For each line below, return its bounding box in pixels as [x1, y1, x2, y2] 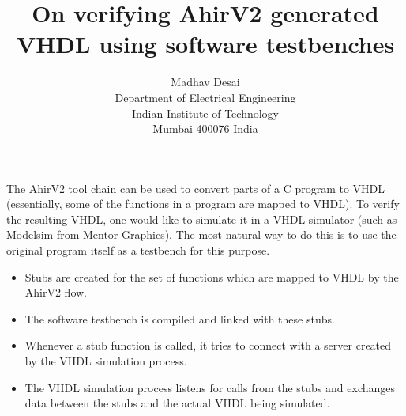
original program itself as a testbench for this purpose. [6, 242, 270, 259]
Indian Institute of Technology [132, 104, 279, 121]
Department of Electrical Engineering [115, 89, 296, 105]
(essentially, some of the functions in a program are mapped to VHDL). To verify [6, 195, 400, 212]
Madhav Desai [171, 74, 240, 90]
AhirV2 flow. [24, 284, 88, 301]
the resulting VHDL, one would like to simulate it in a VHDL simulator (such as [6, 210, 397, 227]
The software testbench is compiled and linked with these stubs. [24, 310, 335, 327]
